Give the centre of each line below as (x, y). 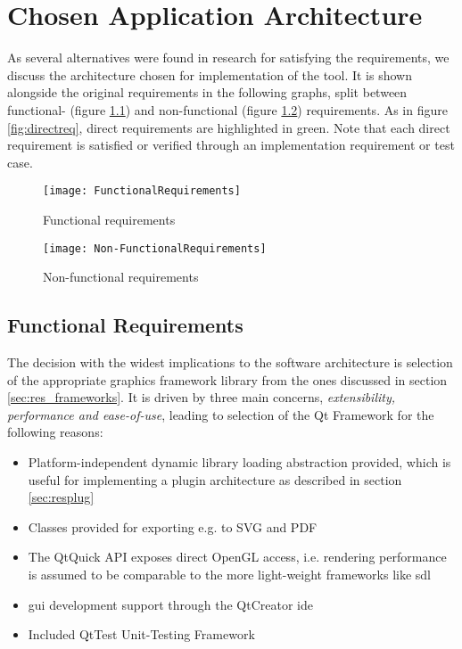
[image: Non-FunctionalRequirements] (155, 248)
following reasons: (55, 432)
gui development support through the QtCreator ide (170, 604)
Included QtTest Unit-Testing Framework (141, 634)
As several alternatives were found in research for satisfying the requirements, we (228, 58)
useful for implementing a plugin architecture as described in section (215, 479)
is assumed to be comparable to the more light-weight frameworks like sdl (230, 574)
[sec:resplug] (61, 497)
